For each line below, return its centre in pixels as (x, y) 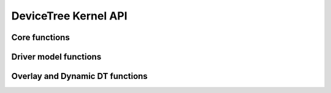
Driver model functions (56, 57)
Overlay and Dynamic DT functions (80, 76)
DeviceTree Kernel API (70, 16)
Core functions (40, 37)
